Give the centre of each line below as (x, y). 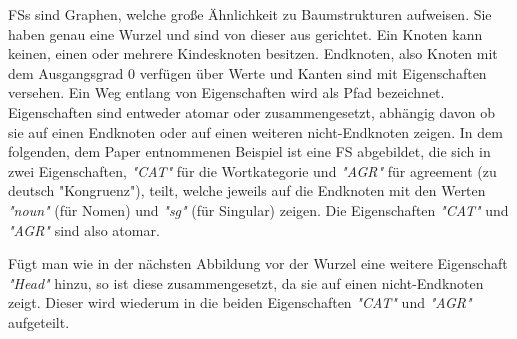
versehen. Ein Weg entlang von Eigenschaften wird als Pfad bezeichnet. (226, 92)
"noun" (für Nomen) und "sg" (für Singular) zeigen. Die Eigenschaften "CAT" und (258, 209)
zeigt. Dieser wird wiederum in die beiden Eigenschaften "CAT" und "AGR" (240, 302)
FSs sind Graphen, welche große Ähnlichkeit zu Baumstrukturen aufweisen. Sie (250, 14)
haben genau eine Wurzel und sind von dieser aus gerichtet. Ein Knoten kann (245, 33)
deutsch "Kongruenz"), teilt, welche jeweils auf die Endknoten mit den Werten (247, 190)
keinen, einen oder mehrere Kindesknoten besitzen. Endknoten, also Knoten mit (253, 53)
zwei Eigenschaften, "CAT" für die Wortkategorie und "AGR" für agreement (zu (252, 170)
